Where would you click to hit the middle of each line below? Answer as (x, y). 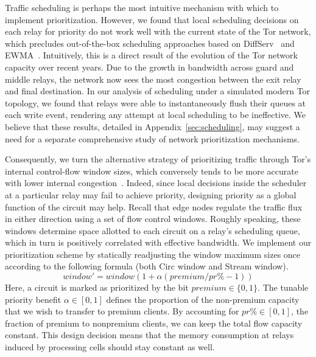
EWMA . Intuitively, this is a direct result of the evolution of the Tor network (151, 55)
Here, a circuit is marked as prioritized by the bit (97, 287)
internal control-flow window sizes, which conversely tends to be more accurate (152, 171)
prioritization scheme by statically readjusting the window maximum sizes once (153, 254)
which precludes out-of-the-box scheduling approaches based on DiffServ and (150, 43)
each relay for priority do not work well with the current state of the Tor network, (158, 31)
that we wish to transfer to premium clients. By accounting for (122, 311)
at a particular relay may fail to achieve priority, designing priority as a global (151, 194)
